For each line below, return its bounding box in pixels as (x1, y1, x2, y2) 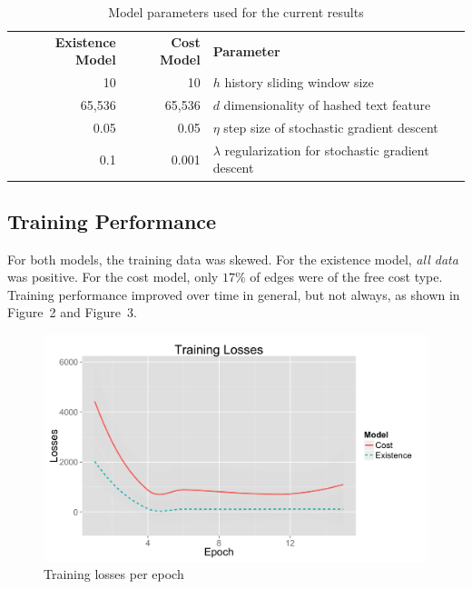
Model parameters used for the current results (108, 3, 364, 21)
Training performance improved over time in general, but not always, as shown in (7, 285, 460, 304)
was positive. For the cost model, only (7, 267, 219, 286)
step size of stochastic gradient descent (223, 117, 438, 136)
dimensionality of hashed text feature (223, 95, 431, 115)
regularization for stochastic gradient (224, 140, 429, 159)
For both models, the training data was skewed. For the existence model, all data (7, 249, 458, 268)
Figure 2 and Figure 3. (7, 303, 137, 322)
